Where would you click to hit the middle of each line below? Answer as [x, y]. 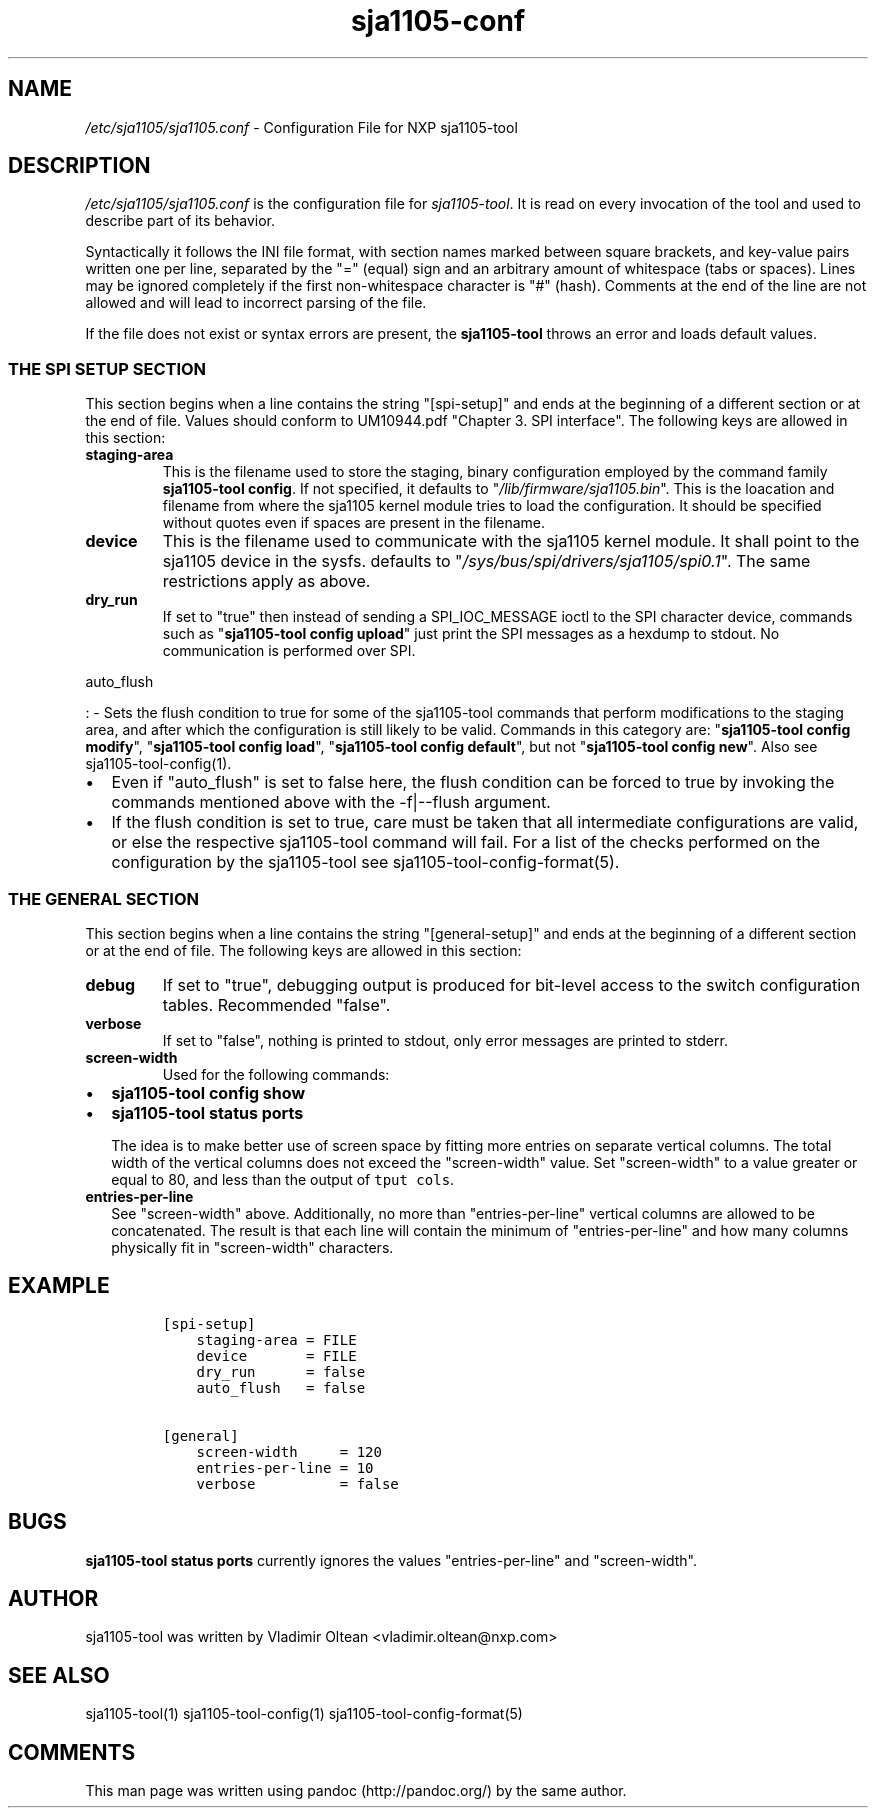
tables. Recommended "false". [276, 1004]
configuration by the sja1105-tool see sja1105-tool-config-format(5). [365, 862]
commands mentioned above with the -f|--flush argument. [331, 802]
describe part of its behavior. [180, 221]
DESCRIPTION [79, 166]
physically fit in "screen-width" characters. [252, 1247]
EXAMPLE [59, 1286]
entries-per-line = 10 [285, 1467]
